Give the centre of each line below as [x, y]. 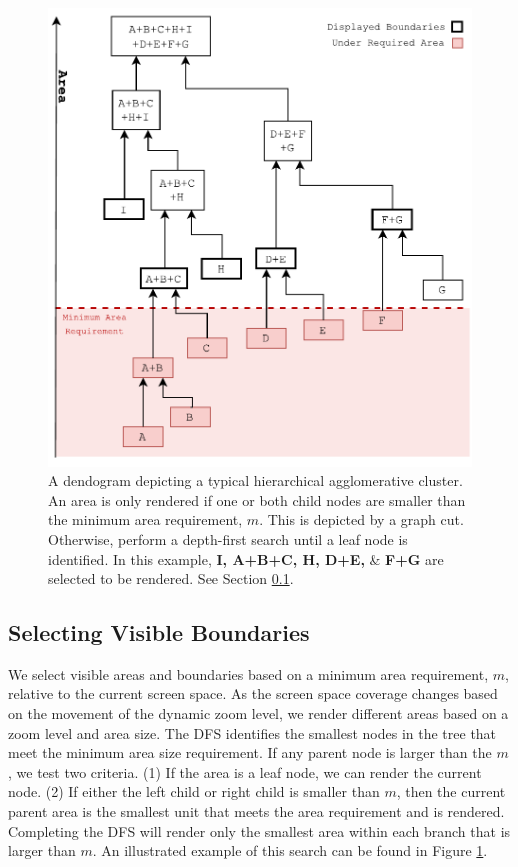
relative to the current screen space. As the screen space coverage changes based [253, 693]
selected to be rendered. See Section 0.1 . [171, 578]
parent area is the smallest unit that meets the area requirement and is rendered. [256, 811]
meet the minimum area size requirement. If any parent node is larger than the [250, 752]
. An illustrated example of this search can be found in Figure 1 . [290, 850]
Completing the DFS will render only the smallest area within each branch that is [259, 830]
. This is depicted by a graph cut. [361, 519]
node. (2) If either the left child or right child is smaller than [194, 791]
